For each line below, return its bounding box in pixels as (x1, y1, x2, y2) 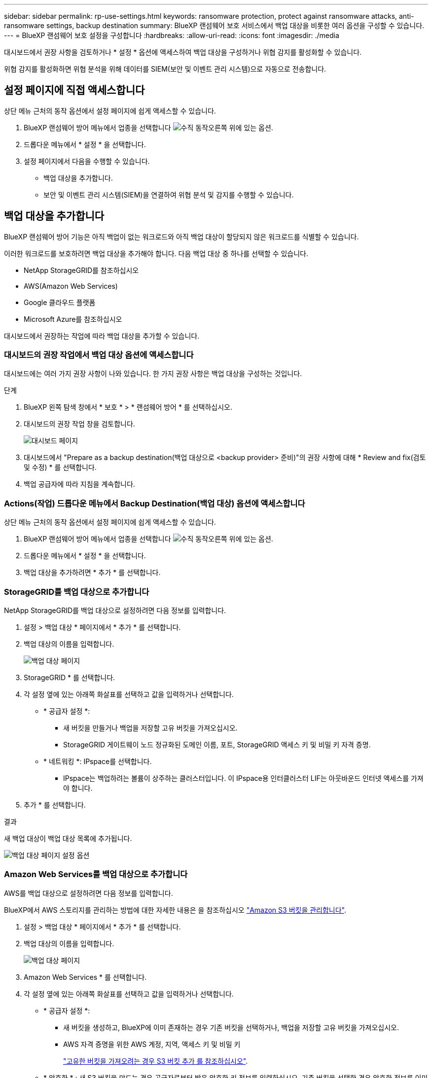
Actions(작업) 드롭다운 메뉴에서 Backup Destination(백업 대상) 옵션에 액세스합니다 (4, 498, 305, 508)
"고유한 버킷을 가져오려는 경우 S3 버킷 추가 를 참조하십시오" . (63, 1056, 248, 1065)
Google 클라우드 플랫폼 (24, 298, 96, 307)
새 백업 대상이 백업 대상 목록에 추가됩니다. (4, 834, 132, 843)
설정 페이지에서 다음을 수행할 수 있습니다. (24, 156, 150, 165)
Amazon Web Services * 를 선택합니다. (24, 972, 147, 981)
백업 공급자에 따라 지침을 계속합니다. (24, 480, 135, 489)
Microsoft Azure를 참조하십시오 (24, 314, 122, 323)
